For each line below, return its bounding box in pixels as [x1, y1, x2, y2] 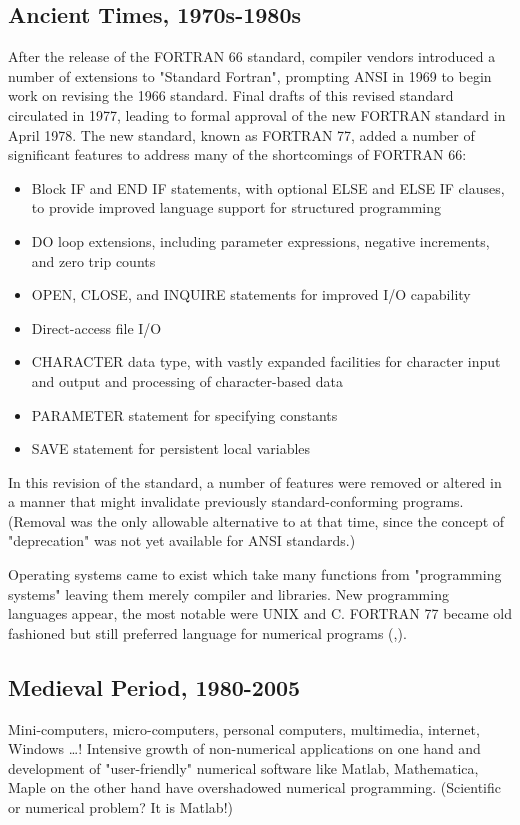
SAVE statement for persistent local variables [31, 438, 311, 459]
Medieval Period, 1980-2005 [8, 671, 301, 702]
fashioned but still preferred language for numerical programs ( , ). [8, 622, 407, 643]
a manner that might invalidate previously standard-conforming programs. [8, 491, 464, 512]
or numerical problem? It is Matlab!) [8, 797, 233, 818]
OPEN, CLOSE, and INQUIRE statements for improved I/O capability [31, 284, 471, 305]
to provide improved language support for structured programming [31, 197, 442, 218]
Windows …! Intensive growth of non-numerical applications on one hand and [8, 738, 481, 759]
